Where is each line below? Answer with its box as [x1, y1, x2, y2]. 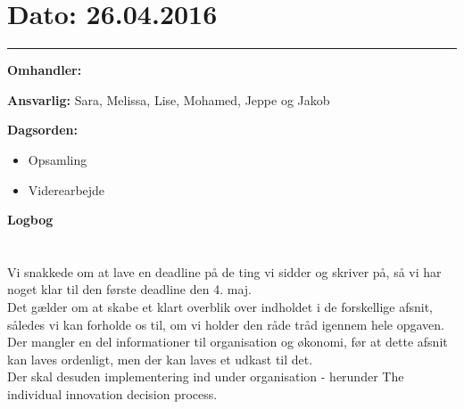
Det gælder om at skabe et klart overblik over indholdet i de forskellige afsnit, [7, 298, 434, 316]
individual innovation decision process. [7, 385, 218, 404]
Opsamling [28, 150, 87, 168]
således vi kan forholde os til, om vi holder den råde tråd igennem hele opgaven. [7, 315, 444, 333]
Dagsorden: [7, 120, 79, 139]
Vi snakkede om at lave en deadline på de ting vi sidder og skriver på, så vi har [7, 262, 442, 281]
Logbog [7, 210, 54, 229]
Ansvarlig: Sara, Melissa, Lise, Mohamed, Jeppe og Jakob [7, 90, 330, 109]
